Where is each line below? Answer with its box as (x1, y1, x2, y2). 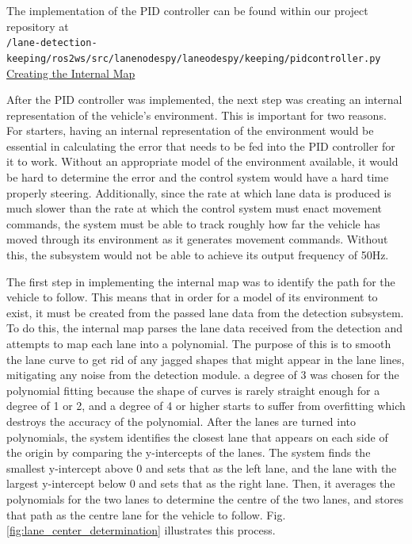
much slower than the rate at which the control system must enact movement (6, 200, 382, 216)
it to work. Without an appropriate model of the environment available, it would (6, 153, 399, 170)
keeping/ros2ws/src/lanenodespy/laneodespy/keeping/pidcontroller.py (6, 52, 381, 64)
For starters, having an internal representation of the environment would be (6, 122, 374, 139)
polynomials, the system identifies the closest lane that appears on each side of (6, 428, 388, 445)
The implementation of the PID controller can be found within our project (6, 2, 368, 18)
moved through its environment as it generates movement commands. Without (6, 231, 388, 247)
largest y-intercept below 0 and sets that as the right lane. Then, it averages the (6, 475, 395, 492)
